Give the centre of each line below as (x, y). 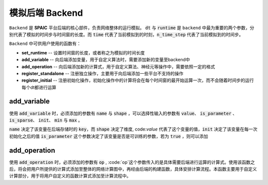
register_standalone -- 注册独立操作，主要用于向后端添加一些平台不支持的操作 (102, 73)
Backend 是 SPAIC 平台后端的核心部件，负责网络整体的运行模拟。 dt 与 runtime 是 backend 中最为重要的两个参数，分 (132, 28)
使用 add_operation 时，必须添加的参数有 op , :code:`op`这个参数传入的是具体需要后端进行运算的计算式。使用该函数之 (132, 162)
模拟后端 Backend (46, 13)
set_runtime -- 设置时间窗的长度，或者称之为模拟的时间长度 (83, 52)
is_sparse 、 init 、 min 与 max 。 (46, 120)
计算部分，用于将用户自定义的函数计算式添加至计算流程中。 (70, 176)
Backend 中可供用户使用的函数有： (45, 44)
